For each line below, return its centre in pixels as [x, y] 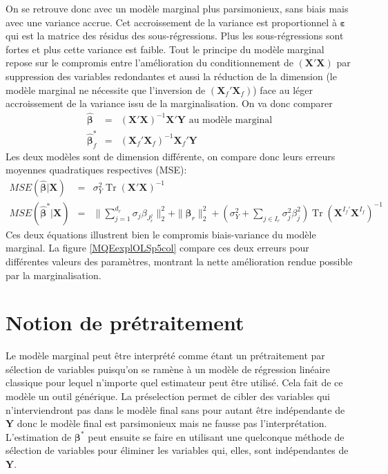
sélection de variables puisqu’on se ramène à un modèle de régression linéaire [168, 369]
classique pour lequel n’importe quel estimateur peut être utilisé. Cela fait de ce [174, 382]
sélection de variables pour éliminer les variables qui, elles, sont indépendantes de [177, 450]
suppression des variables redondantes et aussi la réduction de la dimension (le [171, 76]
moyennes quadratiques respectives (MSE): [96, 170]
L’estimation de [39, 436]
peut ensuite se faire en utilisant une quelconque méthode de [216, 436]
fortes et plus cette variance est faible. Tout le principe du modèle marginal [165, 49]
